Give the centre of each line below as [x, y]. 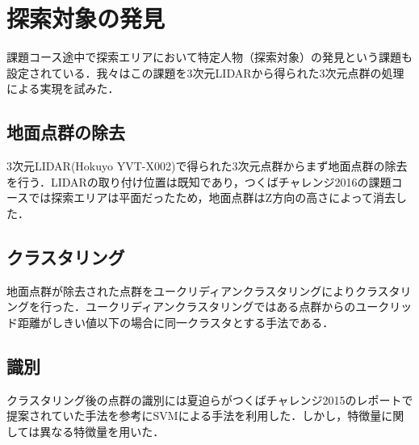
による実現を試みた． [63, 88]
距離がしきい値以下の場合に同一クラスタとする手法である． [176, 322]
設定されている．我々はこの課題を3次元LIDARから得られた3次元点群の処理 [205, 72]
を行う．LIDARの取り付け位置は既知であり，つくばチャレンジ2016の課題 [199, 181]
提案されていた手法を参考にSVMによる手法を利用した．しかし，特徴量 [194, 416]
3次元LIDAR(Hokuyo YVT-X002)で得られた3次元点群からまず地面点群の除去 [207, 166]
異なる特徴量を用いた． [102, 431]
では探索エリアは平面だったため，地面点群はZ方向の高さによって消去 [212, 197]
